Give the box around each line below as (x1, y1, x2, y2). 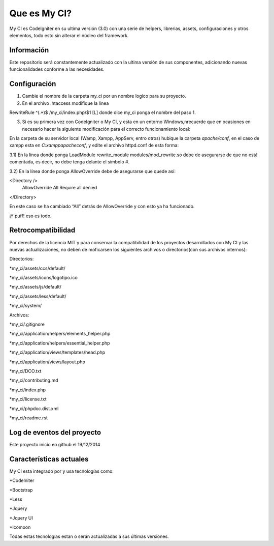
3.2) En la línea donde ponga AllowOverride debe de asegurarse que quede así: (9, 168, 176, 174)
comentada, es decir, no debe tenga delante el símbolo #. (9, 159, 130, 165)
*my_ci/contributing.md (9, 377, 58, 384)
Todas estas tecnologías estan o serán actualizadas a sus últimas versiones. (9, 533, 169, 539)
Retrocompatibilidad (9, 226, 76, 235)
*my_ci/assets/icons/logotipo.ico (9, 275, 78, 281)
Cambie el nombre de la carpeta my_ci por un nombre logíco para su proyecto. (22, 93, 186, 99)
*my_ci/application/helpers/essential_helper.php (9, 340, 110, 346)
